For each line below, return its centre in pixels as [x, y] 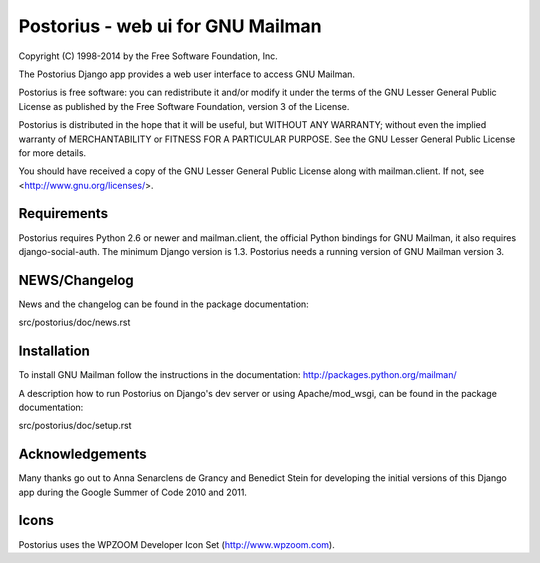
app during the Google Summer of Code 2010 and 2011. [132, 492]
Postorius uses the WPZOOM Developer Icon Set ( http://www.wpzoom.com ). [176, 544]
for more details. [52, 152]
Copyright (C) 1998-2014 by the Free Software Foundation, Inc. [148, 56]
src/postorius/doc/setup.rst [75, 426]
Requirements [63, 213]
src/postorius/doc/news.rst [74, 322]
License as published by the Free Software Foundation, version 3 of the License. [184, 106]
